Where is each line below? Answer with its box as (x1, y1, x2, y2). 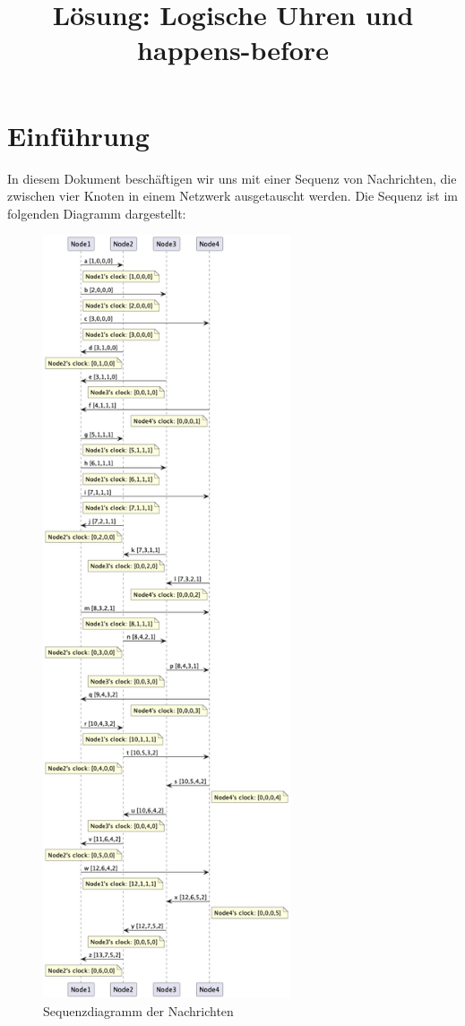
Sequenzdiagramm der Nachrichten (43, 1001, 234, 1020)
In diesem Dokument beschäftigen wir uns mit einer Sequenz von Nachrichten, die (7, 168, 457, 187)
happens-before (137, 31, 329, 68)
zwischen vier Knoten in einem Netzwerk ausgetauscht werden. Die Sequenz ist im (7, 186, 458, 205)
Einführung (7, 116, 150, 153)
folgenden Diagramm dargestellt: (7, 203, 186, 222)
